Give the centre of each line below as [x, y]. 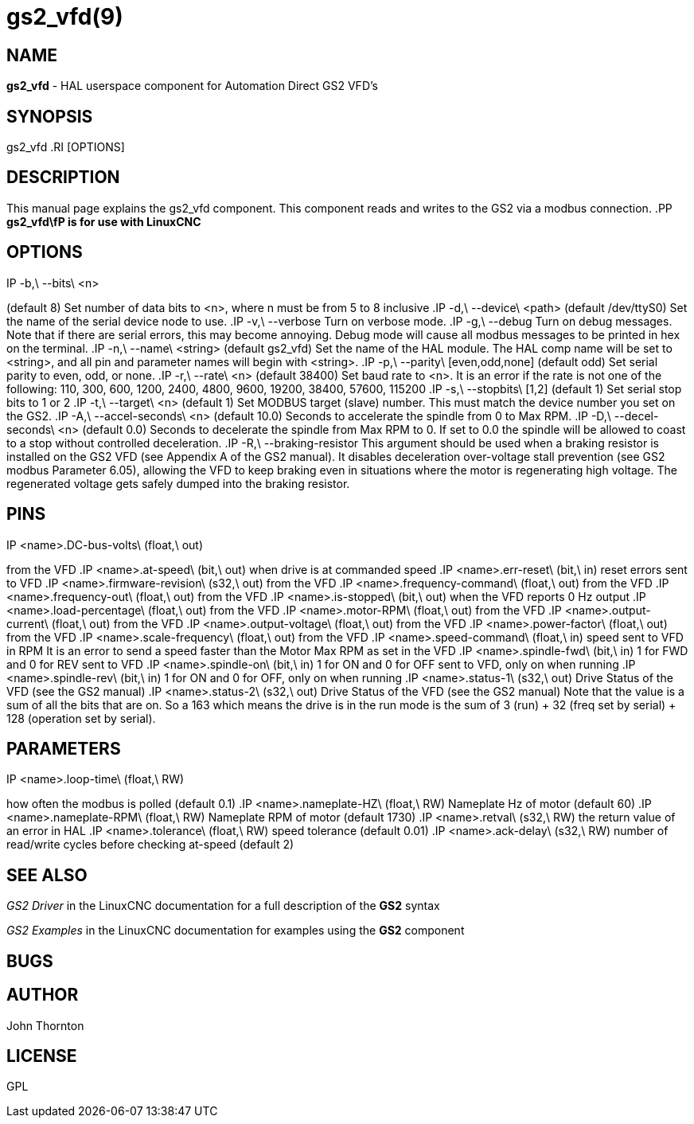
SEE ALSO [47, 875]
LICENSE [42, 1056]
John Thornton [45, 1025]
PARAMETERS [64, 748]
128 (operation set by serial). [81, 718]
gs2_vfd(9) [65, 17]
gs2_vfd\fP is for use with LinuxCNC [104, 221]
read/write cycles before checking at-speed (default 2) [150, 845]
